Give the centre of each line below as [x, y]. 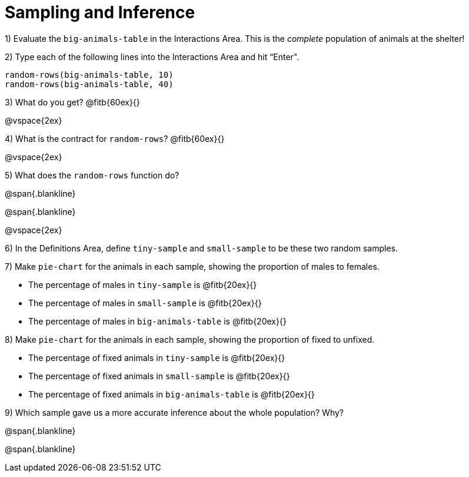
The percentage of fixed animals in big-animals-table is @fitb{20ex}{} [172, 394]
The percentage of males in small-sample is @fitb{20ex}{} [145, 303]
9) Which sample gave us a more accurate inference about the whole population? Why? [174, 412]
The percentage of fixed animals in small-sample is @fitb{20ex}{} [159, 376]
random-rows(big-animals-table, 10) [89, 74]
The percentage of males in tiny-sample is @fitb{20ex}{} [143, 284]
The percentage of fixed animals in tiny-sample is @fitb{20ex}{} [157, 357]
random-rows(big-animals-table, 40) [89, 84]
